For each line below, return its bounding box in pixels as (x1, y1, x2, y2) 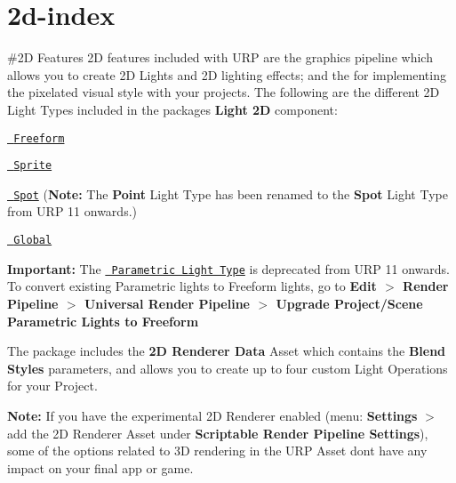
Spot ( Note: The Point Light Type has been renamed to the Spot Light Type (13, 184, 448, 203)
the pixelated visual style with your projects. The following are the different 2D (7, 83, 440, 101)
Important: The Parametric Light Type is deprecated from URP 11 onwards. (7, 259, 450, 278)
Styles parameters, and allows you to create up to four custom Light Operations (7, 358, 448, 377)
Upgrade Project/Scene (276, 294, 423, 312)
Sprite (13, 159, 52, 173)
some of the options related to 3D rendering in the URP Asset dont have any (7, 441, 428, 460)
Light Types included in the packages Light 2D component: (7, 100, 338, 118)
